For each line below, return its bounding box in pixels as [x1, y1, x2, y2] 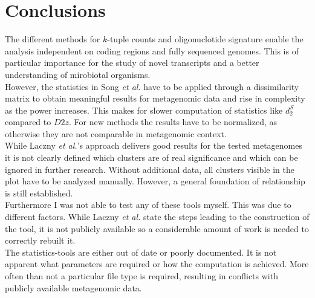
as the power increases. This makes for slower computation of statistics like [5, 103, 283, 116]
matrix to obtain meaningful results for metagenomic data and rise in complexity [5, 92, 305, 105]
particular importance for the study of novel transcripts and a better [5, 56, 259, 69]
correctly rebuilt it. [5, 234, 76, 247]
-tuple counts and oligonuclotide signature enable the [107, 33, 304, 45]
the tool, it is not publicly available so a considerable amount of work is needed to [5, 222, 309, 235]
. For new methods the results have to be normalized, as [69, 115, 278, 128]
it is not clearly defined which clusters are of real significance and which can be [5, 151, 298, 164]
